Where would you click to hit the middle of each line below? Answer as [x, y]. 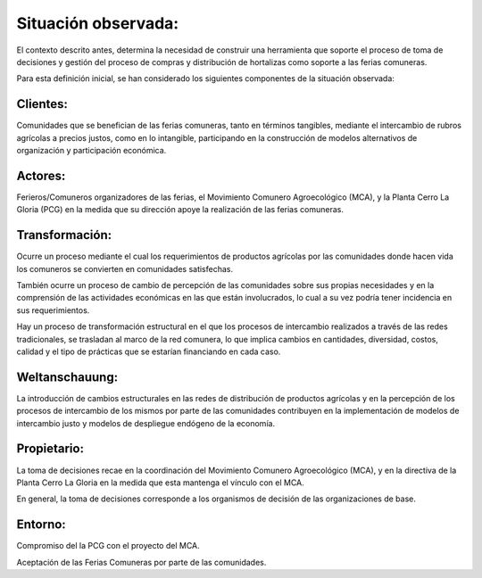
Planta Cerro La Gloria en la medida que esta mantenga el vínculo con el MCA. [161, 483]
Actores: [41, 175]
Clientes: [42, 104]
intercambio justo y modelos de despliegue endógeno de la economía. [146, 423]
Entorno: [41, 525]
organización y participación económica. [91, 151]
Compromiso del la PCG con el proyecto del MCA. [108, 546]
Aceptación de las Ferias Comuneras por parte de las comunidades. [141, 562]
